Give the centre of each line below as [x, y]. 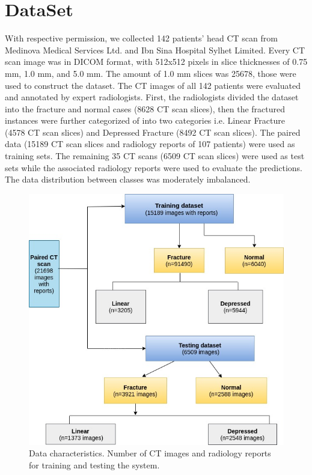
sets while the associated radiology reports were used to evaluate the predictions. [154, 167]
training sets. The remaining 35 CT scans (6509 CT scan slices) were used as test [155, 156]
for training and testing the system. [94, 464]
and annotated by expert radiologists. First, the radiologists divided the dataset [152, 97]
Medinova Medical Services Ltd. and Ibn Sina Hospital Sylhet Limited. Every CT [155, 50]
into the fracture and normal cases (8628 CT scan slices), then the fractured [145, 108]
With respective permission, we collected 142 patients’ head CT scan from [141, 38]
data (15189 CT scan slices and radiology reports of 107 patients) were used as [150, 144]
